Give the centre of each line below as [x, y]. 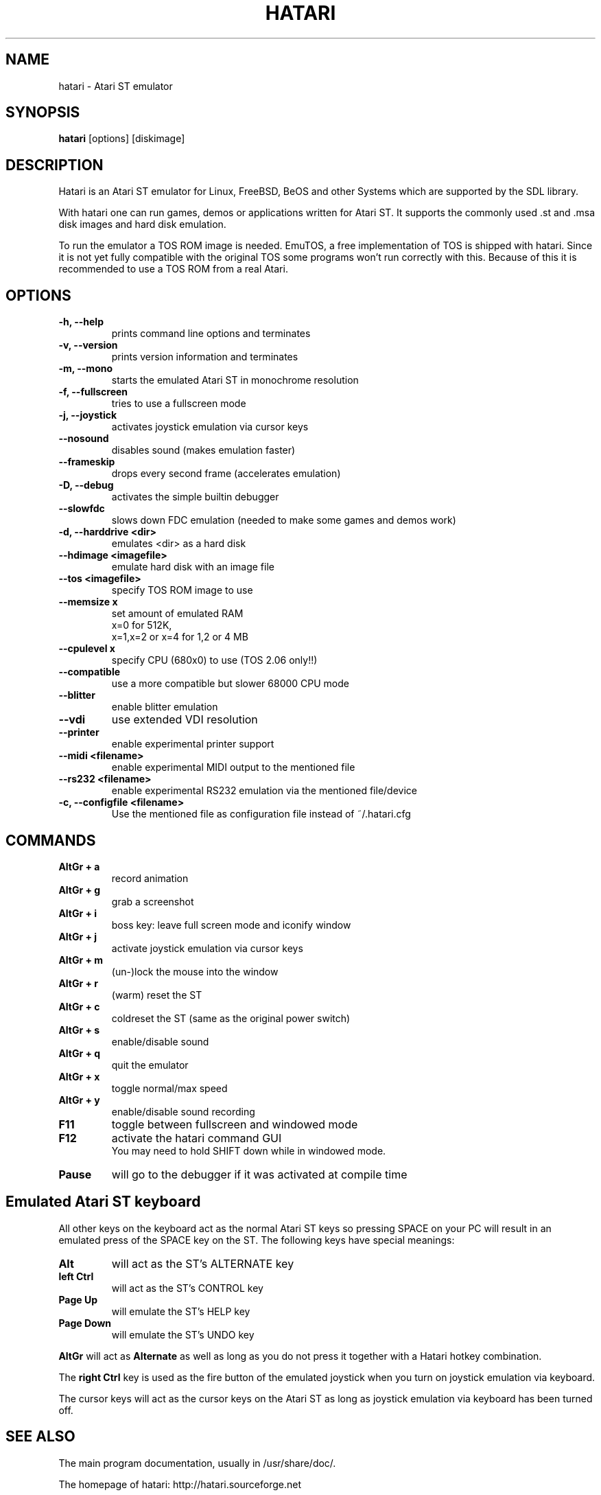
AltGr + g [80, 890]
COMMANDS [51, 840]
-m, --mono [86, 369]
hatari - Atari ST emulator [116, 86]
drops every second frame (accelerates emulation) [226, 474]
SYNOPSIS [43, 113]
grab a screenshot [153, 901]
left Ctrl [76, 1276]
